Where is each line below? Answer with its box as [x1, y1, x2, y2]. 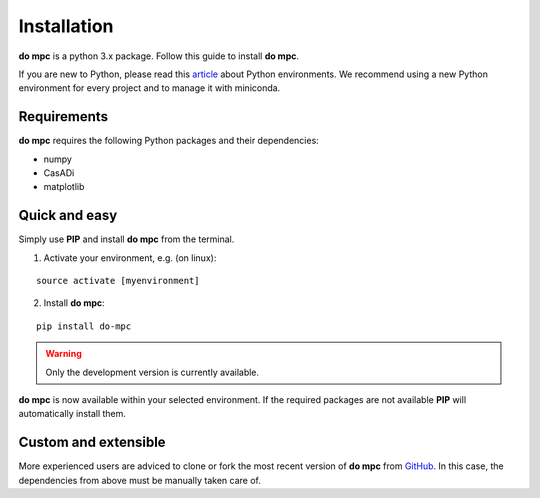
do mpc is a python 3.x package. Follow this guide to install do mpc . [18, 50, 300, 62]
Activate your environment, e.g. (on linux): [43, 251, 217, 264]
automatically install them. [18, 408, 127, 420]
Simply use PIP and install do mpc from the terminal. [18, 233, 235, 245]
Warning [45, 348, 82, 360]
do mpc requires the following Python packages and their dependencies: [18, 135, 319, 147]
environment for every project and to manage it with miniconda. [18, 82, 281, 94]
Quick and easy [18, 207, 118, 224]
